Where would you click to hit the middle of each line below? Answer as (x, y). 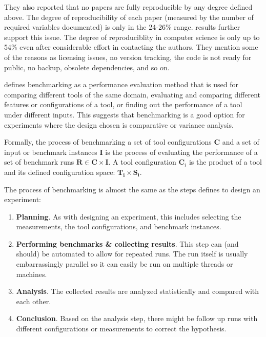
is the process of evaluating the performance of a (181, 152)
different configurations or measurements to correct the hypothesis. (121, 329)
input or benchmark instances (51, 152)
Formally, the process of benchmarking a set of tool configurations (108, 142)
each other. (34, 301)
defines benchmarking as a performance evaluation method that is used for (121, 84)
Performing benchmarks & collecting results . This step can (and (127, 243)
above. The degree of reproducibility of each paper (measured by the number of (129, 17)
